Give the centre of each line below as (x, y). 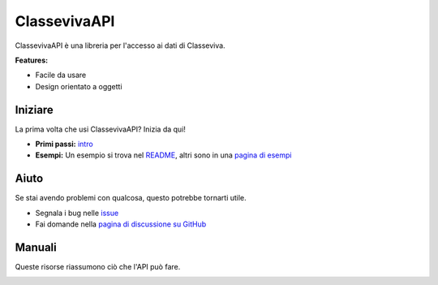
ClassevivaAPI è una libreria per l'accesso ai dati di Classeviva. (120, 45)
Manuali (36, 247)
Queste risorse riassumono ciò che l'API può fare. (98, 267)
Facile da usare (61, 75)
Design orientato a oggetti (79, 86)
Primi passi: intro (64, 144)
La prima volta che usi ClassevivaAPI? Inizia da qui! (101, 129)
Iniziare (34, 110)
